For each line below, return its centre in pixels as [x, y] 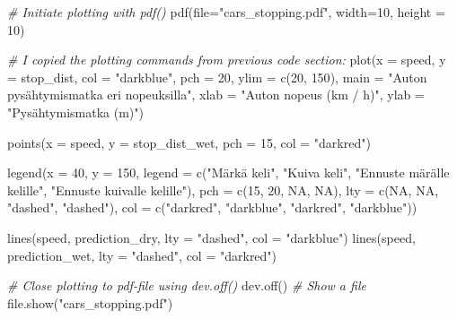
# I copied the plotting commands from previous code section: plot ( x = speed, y [227, 60]
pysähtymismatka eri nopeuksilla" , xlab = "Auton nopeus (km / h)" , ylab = [216, 95]
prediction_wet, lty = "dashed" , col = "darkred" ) [142, 255]
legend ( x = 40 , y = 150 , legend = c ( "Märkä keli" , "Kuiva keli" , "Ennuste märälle [228, 172]
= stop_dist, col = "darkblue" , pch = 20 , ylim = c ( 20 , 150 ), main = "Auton [217, 77]
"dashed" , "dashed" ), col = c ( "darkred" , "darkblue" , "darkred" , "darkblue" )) [212, 207]
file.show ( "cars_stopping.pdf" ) [90, 302]
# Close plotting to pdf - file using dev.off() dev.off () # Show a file [187, 285]
